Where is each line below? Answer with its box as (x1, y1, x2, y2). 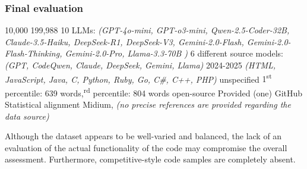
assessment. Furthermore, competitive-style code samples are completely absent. (5, 153, 296, 165)
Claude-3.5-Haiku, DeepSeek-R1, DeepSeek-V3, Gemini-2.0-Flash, (5, 35, 244, 48)
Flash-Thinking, (5, 47, 62, 60)
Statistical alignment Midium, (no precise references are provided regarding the (5, 98, 291, 111)
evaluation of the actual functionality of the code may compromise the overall (5, 141, 287, 154)
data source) (5, 109, 49, 122)
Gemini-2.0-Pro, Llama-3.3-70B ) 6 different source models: (65, 47, 283, 60)
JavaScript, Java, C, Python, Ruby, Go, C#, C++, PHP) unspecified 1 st (5, 71, 272, 85)
